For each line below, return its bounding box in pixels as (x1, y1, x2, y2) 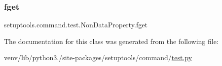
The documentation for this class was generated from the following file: (4, 36, 219, 46)
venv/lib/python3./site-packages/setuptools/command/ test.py (4, 52, 192, 63)
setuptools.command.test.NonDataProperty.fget (4, 20, 148, 30)
